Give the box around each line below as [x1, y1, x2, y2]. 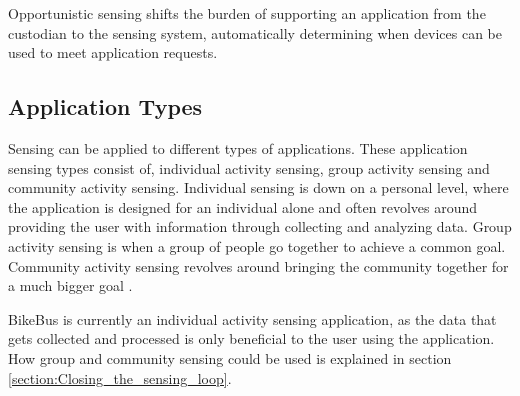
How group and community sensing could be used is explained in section [8, 347, 452, 368]
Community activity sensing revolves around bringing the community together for [8, 255, 509, 276]
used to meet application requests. [8, 42, 218, 63]
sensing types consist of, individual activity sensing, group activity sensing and [8, 157, 490, 178]
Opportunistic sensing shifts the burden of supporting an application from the [8, 3, 486, 23]
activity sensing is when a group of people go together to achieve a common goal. [8, 235, 506, 256]
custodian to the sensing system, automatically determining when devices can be [8, 22, 502, 43]
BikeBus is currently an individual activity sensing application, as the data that [8, 308, 497, 329]
